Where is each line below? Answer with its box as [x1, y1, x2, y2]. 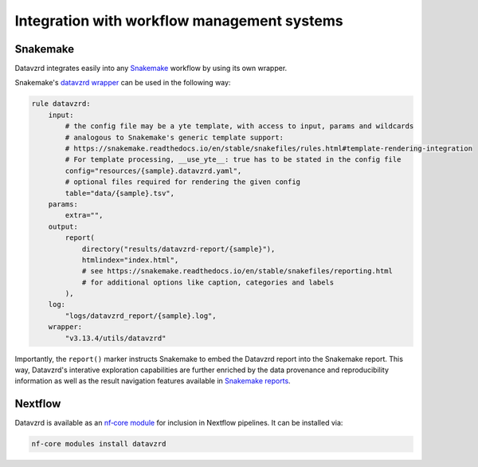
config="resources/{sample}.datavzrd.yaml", [65, 166, 242, 175]
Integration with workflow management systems [14, 12, 343, 29]
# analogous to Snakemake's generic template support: [65, 132, 284, 142]
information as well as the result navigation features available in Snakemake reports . [14, 376, 291, 386]
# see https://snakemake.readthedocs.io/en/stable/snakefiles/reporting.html [81, 267, 394, 276]
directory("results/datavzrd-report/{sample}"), [81, 244, 276, 253]
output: [48, 222, 79, 231]
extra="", [65, 211, 104, 220]
